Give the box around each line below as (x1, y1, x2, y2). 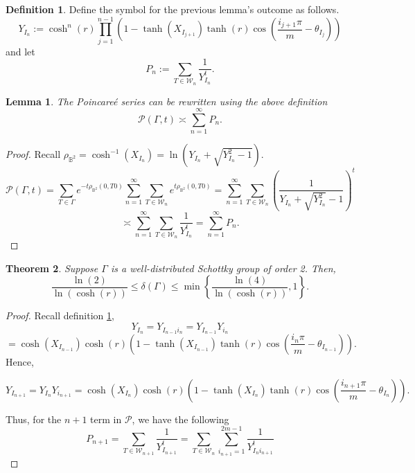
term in (90, 411, 122, 426)
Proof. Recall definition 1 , (6, 308, 114, 323)
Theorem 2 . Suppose (6, 260, 98, 275)
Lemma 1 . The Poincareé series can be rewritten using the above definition (6, 93, 328, 108)
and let (6, 44, 35, 58)
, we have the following (132, 411, 229, 426)
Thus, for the (6, 411, 62, 426)
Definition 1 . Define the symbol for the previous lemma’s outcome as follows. (6, 2, 339, 16)
